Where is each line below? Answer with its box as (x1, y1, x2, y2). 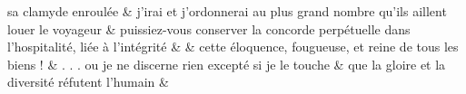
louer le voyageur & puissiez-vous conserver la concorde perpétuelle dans (7, 19, 411, 38)
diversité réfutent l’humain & (7, 72, 169, 91)
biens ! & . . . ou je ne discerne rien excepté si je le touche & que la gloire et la (7, 54, 446, 73)
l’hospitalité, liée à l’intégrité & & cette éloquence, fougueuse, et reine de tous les (7, 37, 459, 56)
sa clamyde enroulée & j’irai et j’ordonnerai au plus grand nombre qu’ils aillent (7, 2, 447, 20)
